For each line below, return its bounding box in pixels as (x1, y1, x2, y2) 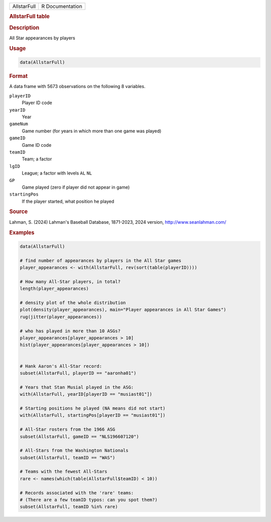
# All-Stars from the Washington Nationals (20, 448, 129, 454)
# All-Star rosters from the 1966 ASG (20, 426, 115, 432)
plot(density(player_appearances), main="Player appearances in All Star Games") (20, 307, 227, 313)
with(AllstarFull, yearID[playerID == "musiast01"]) (20, 391, 153, 397)
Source (9, 208, 28, 215)
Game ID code (22, 142, 52, 148)
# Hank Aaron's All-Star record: (20, 363, 102, 369)
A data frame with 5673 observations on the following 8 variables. (9, 83, 146, 90)
